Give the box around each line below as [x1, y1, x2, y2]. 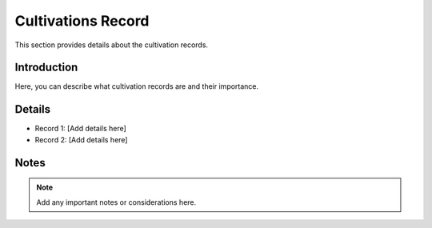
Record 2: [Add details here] [34, 134, 128, 144]
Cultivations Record [14, 12, 150, 30]
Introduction [14, 61, 78, 74]
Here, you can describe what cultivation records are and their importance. [14, 82, 259, 91]
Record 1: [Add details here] [34, 124, 127, 134]
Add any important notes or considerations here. [36, 197, 197, 207]
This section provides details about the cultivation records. [14, 40, 208, 50]
